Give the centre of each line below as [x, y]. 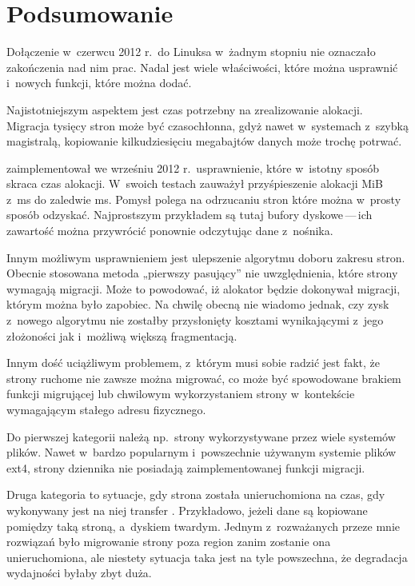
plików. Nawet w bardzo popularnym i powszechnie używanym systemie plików [202, 452]
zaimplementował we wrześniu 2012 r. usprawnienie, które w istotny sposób [193, 167]
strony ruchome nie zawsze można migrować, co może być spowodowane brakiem [204, 378]
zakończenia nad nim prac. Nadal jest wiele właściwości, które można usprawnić [202, 67]
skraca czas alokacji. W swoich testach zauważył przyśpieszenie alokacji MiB [195, 183]
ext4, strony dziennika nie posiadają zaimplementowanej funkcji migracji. [186, 467]
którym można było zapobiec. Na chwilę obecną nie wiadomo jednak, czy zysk [198, 304]
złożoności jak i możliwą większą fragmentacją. [122, 335]
